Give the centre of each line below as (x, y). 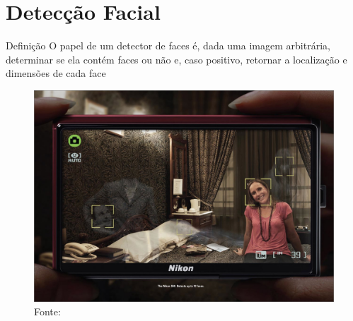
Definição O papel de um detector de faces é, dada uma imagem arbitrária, (168, 46)
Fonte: (47, 311)
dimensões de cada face (56, 73)
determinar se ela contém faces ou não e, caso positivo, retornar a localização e (176, 59)
